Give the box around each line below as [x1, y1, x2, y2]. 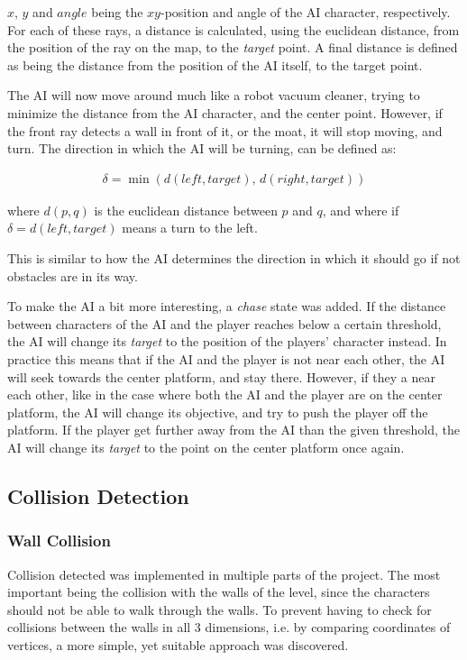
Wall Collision [7, 529, 111, 552]
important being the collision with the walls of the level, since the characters [7, 582, 430, 601]
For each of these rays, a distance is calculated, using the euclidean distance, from [7, 20, 460, 39]
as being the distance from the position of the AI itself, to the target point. [7, 55, 423, 74]
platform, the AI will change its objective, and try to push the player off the [7, 402, 428, 421]
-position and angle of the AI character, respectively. [160, 3, 451, 21]
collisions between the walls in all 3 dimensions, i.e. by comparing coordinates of [7, 618, 451, 637]
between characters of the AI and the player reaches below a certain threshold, [7, 314, 442, 333]
